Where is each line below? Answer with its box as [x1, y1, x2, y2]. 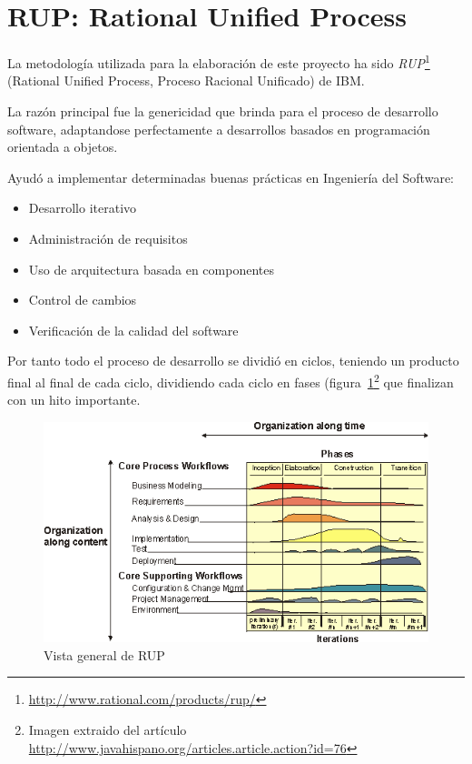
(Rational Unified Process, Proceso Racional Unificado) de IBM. [7, 71, 365, 90]
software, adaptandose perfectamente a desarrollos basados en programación [7, 119, 430, 138]
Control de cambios [28, 290, 137, 309]
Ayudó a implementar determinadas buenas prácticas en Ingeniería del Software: [7, 167, 454, 186]
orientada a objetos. [7, 137, 118, 156]
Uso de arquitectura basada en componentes [28, 259, 274, 278]
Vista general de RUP [44, 645, 165, 664]
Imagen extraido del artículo [28, 719, 187, 739]
